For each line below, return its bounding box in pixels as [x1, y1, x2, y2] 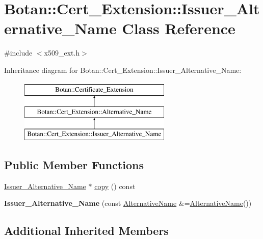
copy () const [94, 180, 136, 191]
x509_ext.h [44, 47, 80, 58]
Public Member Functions [4, 156, 144, 172]
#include [4, 47, 33, 58]
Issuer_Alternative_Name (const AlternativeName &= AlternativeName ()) [4, 198, 252, 208]
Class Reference [122, 18, 235, 39]
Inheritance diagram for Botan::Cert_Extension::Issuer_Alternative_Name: [4, 64, 242, 75]
